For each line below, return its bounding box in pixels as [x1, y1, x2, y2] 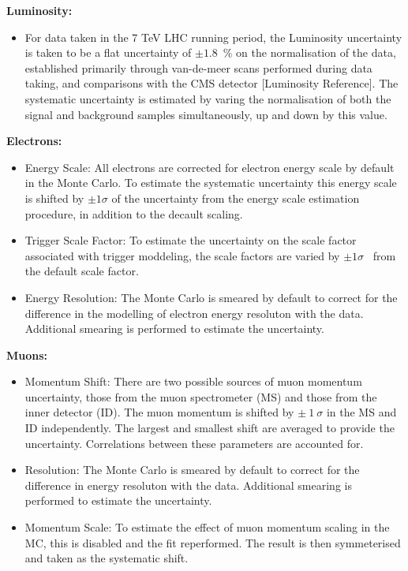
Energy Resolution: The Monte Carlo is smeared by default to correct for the [24, 289, 398, 305]
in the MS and [326, 404, 397, 420]
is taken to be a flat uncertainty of [24, 44, 192, 61]
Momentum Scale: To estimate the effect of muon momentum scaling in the [24, 519, 390, 536]
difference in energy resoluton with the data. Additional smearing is [24, 476, 352, 493]
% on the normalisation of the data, [223, 44, 396, 61]
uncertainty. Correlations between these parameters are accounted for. [24, 435, 364, 451]
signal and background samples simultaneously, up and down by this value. [24, 106, 387, 122]
